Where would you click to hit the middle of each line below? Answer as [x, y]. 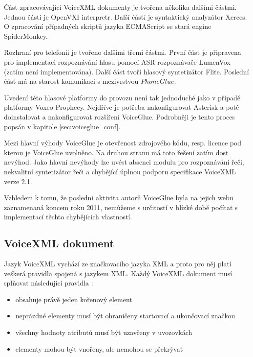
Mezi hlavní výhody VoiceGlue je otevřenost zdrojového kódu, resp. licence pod [123, 143]
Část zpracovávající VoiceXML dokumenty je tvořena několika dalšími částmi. [120, 7]
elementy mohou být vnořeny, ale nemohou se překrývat [99, 348]
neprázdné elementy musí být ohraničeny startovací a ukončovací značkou [125, 316]
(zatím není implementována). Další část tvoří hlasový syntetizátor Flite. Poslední [126, 71]
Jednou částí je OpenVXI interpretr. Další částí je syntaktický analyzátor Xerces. [126, 16]
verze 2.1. [18, 181]
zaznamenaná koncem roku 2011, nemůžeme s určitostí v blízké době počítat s [121, 207]
